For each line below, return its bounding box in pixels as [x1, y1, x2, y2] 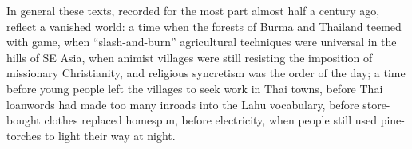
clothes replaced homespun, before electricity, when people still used [44, 112, 377, 128]
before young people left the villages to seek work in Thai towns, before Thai [6, 80, 383, 96]
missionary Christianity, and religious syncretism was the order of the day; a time [6, 65, 406, 81]
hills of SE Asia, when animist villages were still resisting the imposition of [6, 49, 373, 65]
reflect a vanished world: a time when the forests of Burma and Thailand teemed [6, 18, 402, 34]
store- [362, 96, 390, 112]
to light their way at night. [44, 127, 176, 143]
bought [6, 112, 41, 128]
